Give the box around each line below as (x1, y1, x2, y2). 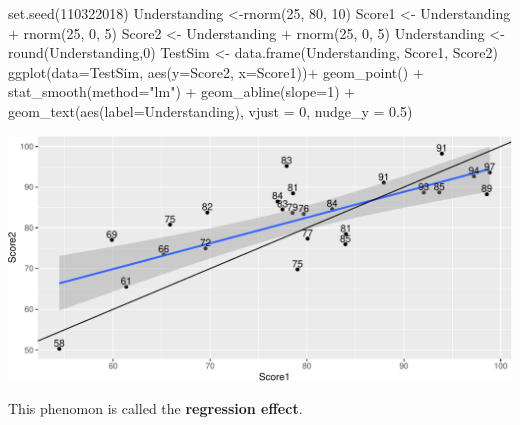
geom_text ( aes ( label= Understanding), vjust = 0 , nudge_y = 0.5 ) (8, 100, 413, 121)
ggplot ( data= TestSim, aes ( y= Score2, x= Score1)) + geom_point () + (8, 61, 424, 82)
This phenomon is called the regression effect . (8, 398, 303, 419)
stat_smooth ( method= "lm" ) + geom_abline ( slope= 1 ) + (8, 81, 356, 102)
